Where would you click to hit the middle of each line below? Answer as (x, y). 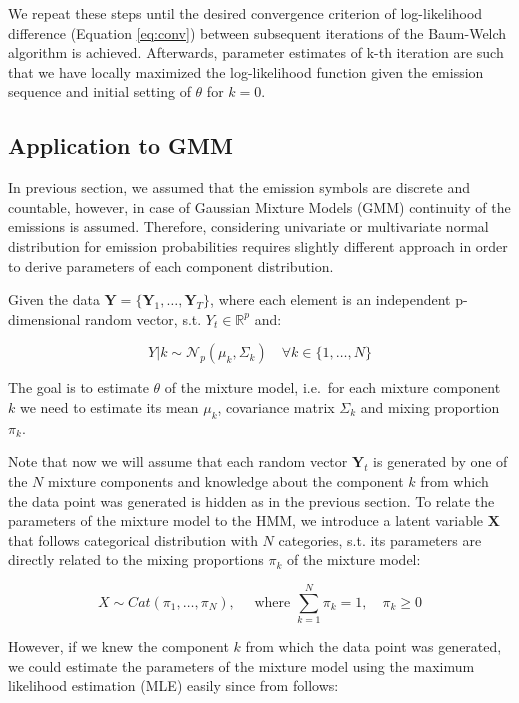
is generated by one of (440, 461)
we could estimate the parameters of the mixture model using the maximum (241, 665)
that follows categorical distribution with (133, 539)
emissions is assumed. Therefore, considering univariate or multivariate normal (248, 226)
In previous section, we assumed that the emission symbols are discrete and (239, 187)
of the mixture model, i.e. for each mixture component (332, 387)
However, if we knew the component (118, 646)
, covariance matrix (276, 406)
